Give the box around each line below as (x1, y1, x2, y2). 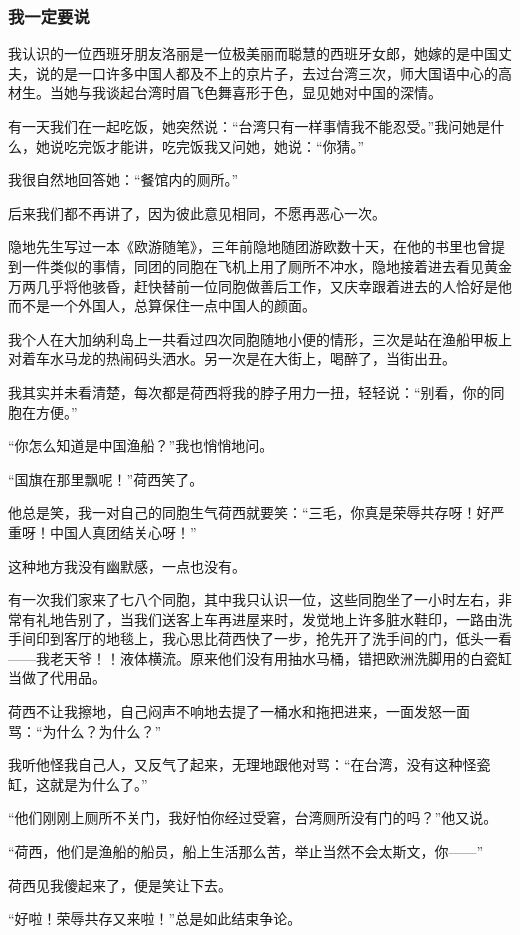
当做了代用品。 (8, 667, 106, 688)
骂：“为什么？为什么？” (8, 720, 162, 741)
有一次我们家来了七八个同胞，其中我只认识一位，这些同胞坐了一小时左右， (8, 589, 498, 610)
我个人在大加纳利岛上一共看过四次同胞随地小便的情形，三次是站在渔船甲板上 (8, 328, 512, 349)
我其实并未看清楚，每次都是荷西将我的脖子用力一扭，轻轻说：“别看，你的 (8, 381, 491, 402)
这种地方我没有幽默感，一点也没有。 (8, 555, 246, 576)
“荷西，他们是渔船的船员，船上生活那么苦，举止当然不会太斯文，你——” (8, 841, 484, 862)
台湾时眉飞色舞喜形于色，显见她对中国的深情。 (133, 82, 442, 103)
